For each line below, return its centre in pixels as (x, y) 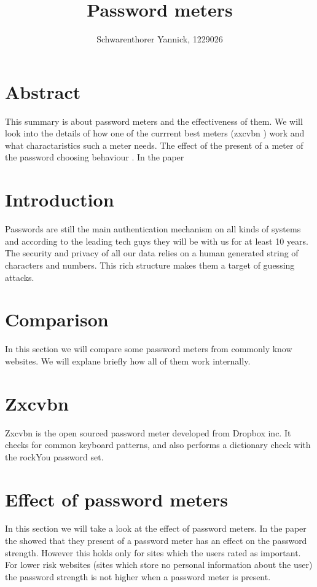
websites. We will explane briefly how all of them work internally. (128, 360)
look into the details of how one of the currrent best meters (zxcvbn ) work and (155, 133)
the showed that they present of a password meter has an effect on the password (156, 541)
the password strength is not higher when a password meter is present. (138, 576)
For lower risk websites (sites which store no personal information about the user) (159, 565)
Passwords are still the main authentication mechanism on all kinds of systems (153, 229)
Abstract (43, 91)
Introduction (60, 199)
